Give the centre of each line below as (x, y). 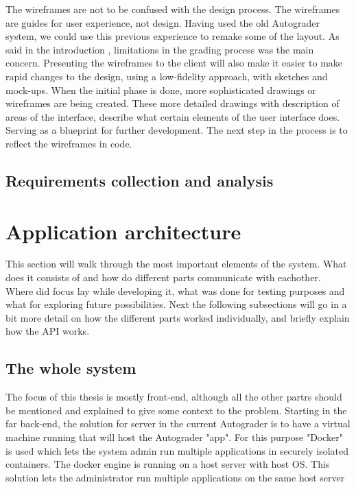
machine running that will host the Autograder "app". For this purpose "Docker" (175, 437)
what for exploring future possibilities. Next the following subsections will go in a (176, 304)
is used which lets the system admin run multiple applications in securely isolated (177, 450)
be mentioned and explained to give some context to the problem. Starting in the (176, 410)
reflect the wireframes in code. (69, 143)
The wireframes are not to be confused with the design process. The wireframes (173, 9)
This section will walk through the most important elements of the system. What (176, 264)
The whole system (71, 368)
